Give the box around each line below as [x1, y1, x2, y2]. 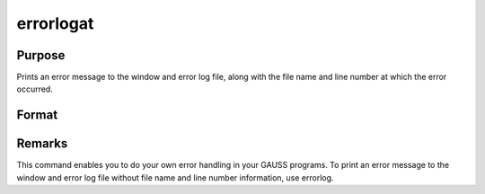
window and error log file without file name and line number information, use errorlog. [16, 172, 334, 183]
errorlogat [16, 13, 94, 33]
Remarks [16, 136, 68, 152]
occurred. [16, 84, 53, 94]
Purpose [16, 48, 66, 63]
